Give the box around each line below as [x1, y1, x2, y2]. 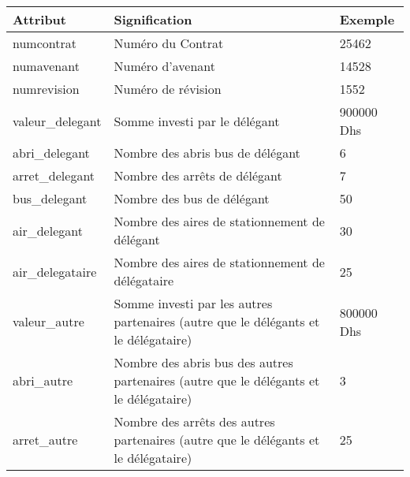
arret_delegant [13, 166, 95, 184]
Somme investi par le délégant [114, 111, 280, 130]
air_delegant [13, 221, 83, 240]
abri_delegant [13, 143, 90, 162]
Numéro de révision [114, 80, 222, 98]
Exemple [339, 10, 395, 28]
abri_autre [13, 371, 73, 389]
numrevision [13, 80, 80, 98]
